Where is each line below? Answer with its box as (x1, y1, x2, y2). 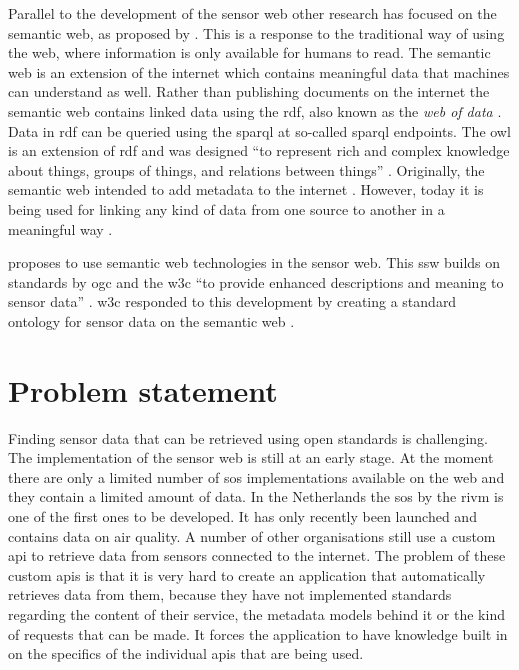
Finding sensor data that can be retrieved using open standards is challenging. (8, 427, 488, 448)
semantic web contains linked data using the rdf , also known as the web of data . (8, 100, 502, 121)
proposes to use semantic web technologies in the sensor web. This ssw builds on (8, 252, 501, 273)
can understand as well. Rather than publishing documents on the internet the (8, 81, 490, 102)
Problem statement (8, 369, 278, 410)
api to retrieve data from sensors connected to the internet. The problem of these (8, 545, 506, 566)
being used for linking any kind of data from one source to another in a (8, 198, 445, 219)
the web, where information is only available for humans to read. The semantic (8, 42, 491, 63)
